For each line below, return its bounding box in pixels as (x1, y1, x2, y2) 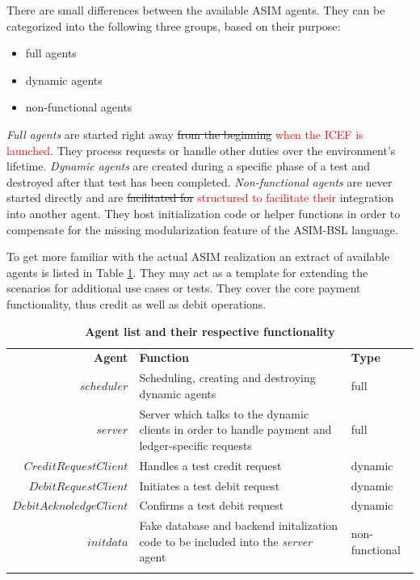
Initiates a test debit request (139, 477, 280, 494)
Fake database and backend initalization (139, 517, 338, 534)
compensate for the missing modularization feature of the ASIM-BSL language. (6, 221, 398, 237)
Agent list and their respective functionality (85, 322, 335, 339)
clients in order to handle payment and (139, 421, 332, 438)
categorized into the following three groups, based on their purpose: (6, 17, 341, 34)
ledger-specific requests (139, 436, 252, 453)
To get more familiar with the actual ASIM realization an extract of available (6, 248, 390, 265)
